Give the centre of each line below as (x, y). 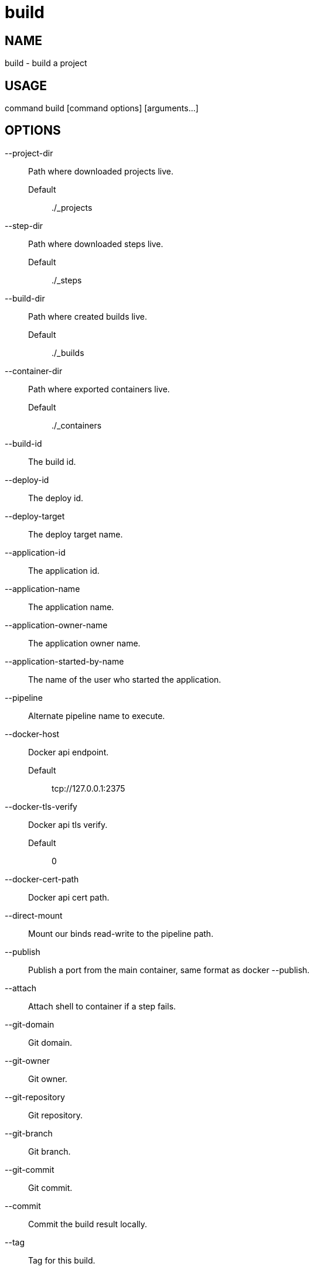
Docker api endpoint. (69, 752)
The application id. (64, 570)
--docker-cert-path (42, 879)
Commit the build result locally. (88, 1224)
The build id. (52, 461)
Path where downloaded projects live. (101, 171)
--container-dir (34, 371)
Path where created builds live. (88, 316)
